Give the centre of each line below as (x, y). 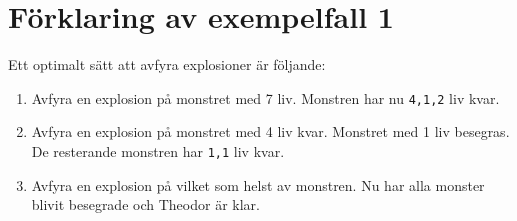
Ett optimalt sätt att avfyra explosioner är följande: (167, 64)
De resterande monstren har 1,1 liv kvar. (158, 150)
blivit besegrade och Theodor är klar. (145, 204)
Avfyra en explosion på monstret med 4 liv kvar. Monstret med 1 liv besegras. (270, 131)
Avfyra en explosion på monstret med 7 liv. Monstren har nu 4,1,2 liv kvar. (265, 97)
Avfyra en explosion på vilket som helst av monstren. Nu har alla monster (258, 184)
